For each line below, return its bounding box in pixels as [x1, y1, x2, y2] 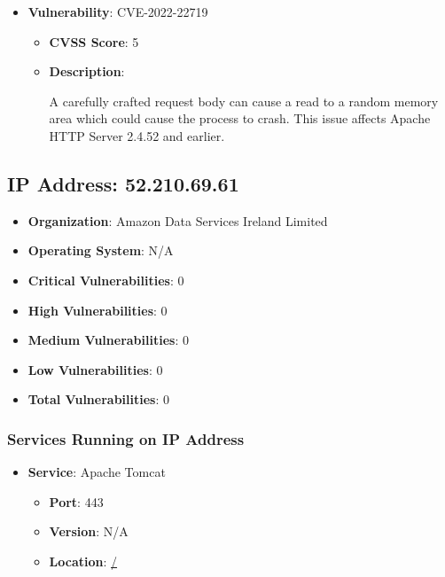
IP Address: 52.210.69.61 [7, 169, 239, 197]
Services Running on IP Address [7, 427, 245, 449]
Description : [49, 62, 125, 81]
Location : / [49, 551, 118, 570]
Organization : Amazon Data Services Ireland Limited [27, 211, 328, 230]
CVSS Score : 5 [49, 32, 139, 51]
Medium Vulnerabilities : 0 [27, 331, 189, 349]
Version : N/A [49, 522, 129, 541]
